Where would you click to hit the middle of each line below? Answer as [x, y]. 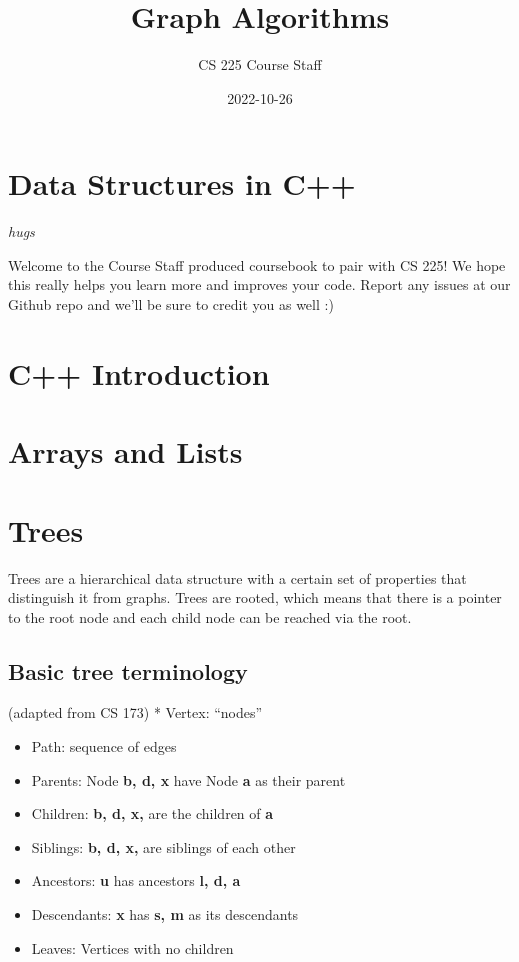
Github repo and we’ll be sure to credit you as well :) [171, 304]
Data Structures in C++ [182, 183]
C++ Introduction [139, 372]
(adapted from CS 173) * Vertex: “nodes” [135, 712]
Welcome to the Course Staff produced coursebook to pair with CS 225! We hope [257, 264]
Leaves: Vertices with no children [132, 947]
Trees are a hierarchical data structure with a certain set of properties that [237, 577]
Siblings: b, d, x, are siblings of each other [163, 846]
